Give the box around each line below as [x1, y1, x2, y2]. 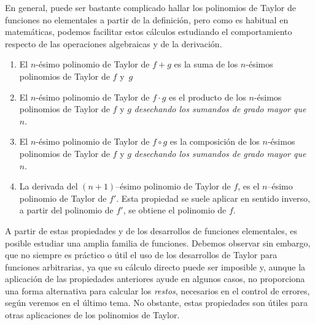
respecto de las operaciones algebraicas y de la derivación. [5, 37, 222, 50]
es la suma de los [174, 58, 238, 71]
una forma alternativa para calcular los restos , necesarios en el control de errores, [5, 284, 310, 297]
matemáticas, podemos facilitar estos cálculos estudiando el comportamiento [5, 25, 292, 38]
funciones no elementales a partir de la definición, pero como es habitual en [5, 13, 289, 26]
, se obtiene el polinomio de [123, 204, 227, 216]
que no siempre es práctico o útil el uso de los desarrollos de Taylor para [5, 248, 278, 261]
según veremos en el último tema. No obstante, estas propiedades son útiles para [5, 296, 308, 309]
